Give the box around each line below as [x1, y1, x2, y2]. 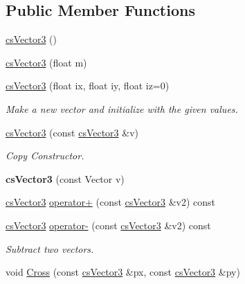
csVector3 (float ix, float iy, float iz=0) [6, 78, 170, 93]
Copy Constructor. [6, 148, 84, 163]
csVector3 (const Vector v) [6, 171, 125, 186]
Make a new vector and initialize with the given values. [6, 101, 238, 116]
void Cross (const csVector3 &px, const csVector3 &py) [6, 265, 240, 279]
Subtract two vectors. [6, 241, 94, 256]
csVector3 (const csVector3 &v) [6, 125, 139, 139]
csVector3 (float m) [6, 55, 87, 69]
